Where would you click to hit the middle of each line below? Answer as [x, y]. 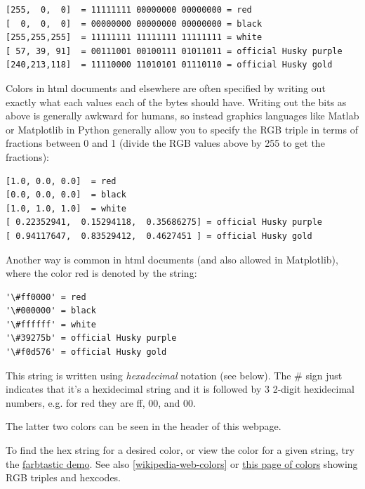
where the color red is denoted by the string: [101, 273]
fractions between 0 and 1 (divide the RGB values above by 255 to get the [165, 143]
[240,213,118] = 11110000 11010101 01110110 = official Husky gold [169, 65]
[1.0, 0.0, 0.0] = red [61, 181]
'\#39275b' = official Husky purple [91, 338]
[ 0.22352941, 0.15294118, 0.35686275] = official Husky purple [164, 222]
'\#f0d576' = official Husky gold [86, 352]
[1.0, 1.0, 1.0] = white [66, 208]
